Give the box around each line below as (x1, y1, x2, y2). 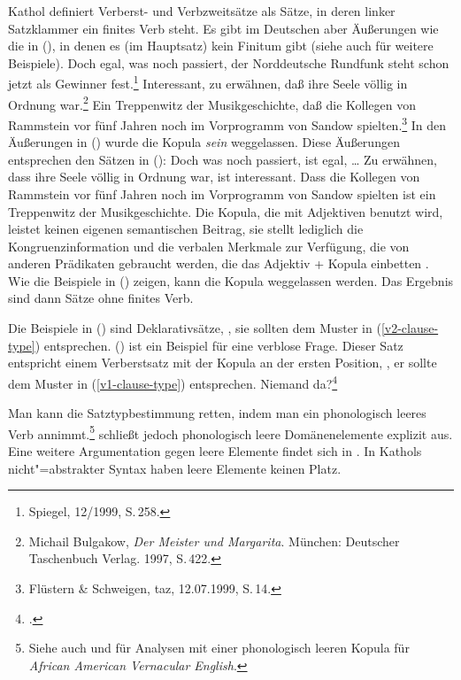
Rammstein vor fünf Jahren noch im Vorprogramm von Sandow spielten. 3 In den (8, 112, 447, 134)
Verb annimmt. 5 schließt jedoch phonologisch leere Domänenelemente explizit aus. (8, 421, 453, 443)
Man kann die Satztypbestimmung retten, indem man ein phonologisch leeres (8, 404, 426, 422)
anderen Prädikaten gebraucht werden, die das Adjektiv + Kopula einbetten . (8, 254, 429, 273)
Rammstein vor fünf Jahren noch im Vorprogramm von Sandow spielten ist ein (8, 184, 436, 203)
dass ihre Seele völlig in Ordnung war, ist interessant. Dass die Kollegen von (8, 167, 420, 186)
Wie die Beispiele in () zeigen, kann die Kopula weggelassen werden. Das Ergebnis (8, 271, 454, 290)
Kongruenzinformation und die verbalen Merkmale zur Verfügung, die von (8, 236, 410, 255)
